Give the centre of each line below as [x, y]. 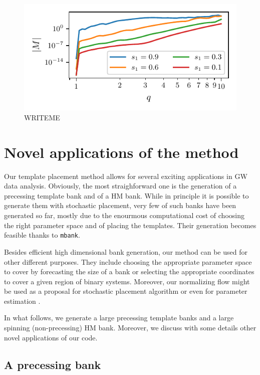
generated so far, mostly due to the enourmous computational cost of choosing [124, 215]
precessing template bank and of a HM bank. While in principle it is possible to [126, 195]
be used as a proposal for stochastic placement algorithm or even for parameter [126, 291]
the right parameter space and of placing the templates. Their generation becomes [130, 225]
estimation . [22, 301]
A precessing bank [53, 364]
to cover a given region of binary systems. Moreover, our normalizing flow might [127, 281]
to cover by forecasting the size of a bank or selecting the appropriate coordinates [129, 271]
